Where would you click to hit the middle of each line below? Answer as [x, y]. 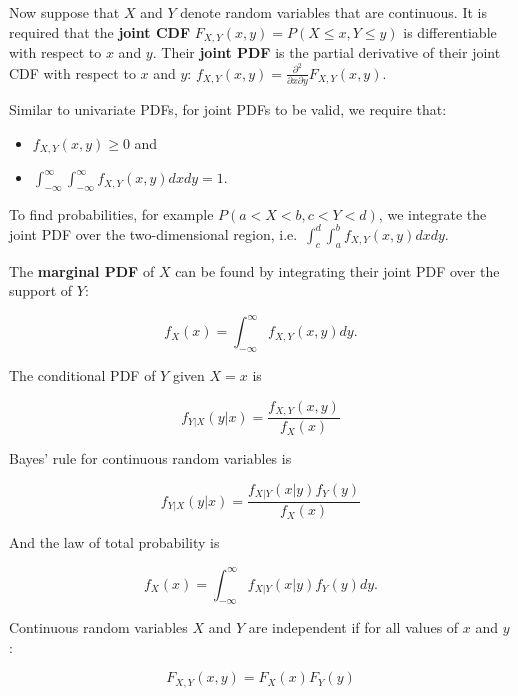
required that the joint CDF [100, 31]
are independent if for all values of [353, 627]
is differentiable [450, 31]
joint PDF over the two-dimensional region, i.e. [153, 233]
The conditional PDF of [82, 375]
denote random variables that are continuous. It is [333, 12]
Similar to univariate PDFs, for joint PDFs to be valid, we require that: [228, 109]
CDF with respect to [72, 72]
